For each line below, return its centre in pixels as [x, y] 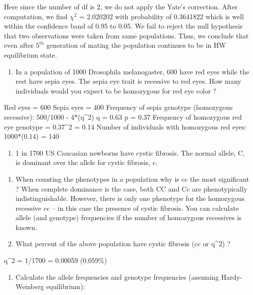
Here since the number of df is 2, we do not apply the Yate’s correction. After [121, 6]
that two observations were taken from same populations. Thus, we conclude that [126, 35]
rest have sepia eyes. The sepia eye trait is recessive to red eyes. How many [128, 81]
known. [26, 227]
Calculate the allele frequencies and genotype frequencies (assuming [117, 277]
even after [19, 45]
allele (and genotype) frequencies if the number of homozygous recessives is [128, 217]
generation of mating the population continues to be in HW [136, 45]
